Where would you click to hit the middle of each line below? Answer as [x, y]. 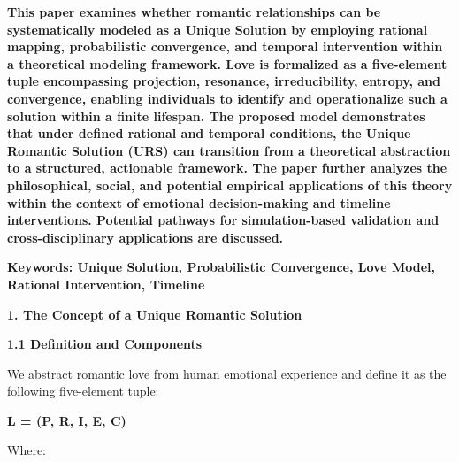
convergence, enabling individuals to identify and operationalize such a [227, 98]
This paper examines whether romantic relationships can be [194, 12]
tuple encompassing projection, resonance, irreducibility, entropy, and [224, 81]
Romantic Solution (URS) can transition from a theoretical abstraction [229, 150]
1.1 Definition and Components [105, 344]
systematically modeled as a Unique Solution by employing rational [218, 29]
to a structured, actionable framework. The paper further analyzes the [227, 168]
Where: [27, 450]
